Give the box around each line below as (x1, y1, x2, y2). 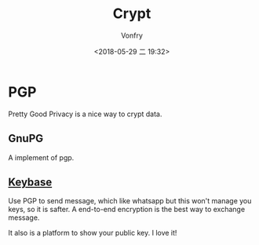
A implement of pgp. (8, 152, 75, 162)
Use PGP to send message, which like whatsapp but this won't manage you (8, 196, 252, 206)
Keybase (8, 175, 53, 188)
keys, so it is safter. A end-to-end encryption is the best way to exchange (8, 205, 246, 214)
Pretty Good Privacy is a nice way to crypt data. (8, 109, 162, 119)
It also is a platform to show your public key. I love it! (8, 229, 177, 238)
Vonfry (120, 31, 144, 40)
